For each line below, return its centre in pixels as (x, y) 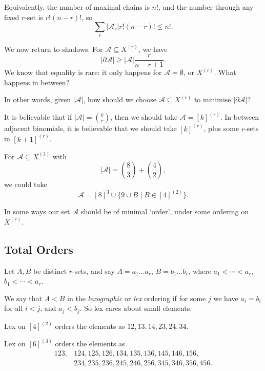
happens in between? (37, 82)
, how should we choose (120, 99)
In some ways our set (37, 211)
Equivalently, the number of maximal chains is (77, 7)
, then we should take (144, 117)
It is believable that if (38, 117)
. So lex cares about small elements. (136, 308)
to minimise (212, 99)
